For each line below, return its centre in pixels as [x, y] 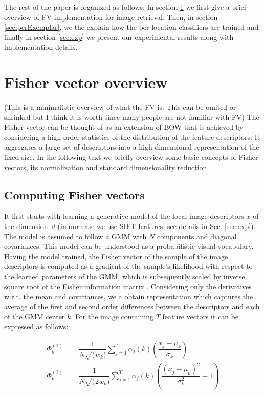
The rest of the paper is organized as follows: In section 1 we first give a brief [125, 7]
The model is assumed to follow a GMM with [75, 236]
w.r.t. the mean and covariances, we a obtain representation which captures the [129, 296]
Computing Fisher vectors [74, 194]
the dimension [26, 226]
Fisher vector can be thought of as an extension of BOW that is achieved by [124, 127]
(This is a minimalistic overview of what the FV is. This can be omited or [120, 107]
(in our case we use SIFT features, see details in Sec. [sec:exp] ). [157, 226]
